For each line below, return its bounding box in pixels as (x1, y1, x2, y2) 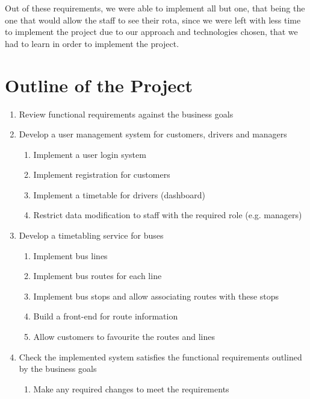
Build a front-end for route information (33, 310, 178, 322)
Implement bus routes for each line (33, 269, 162, 282)
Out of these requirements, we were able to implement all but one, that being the (5, 2, 305, 14)
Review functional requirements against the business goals (19, 107, 234, 120)
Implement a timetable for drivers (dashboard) (33, 188, 205, 201)
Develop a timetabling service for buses (19, 229, 164, 242)
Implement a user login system (33, 148, 146, 160)
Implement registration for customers (33, 168, 170, 181)
